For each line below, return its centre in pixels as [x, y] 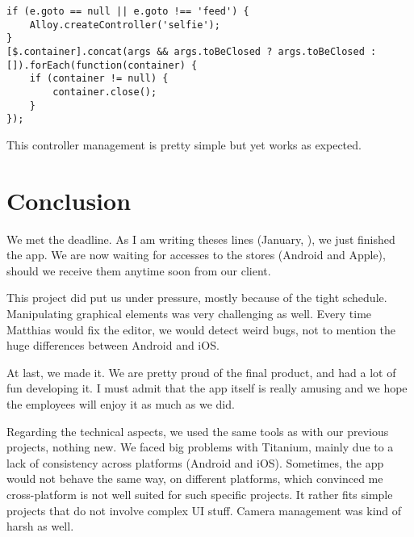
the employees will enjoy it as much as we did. [121, 403]
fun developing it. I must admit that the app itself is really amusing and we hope [207, 388]
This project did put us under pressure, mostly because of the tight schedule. [197, 298]
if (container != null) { [99, 79]
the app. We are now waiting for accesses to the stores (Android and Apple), [196, 255]
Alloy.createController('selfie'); [125, 25]
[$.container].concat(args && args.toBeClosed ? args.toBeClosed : [192, 51]
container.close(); [105, 92]
